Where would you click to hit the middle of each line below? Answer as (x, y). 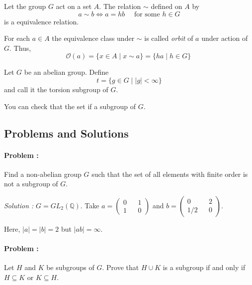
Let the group (25, 6)
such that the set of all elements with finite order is (170, 174)
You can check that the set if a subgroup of (70, 106)
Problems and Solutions (66, 133)
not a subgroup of (31, 184)
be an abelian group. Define (66, 72)
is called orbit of (169, 38)
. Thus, (20, 48)
